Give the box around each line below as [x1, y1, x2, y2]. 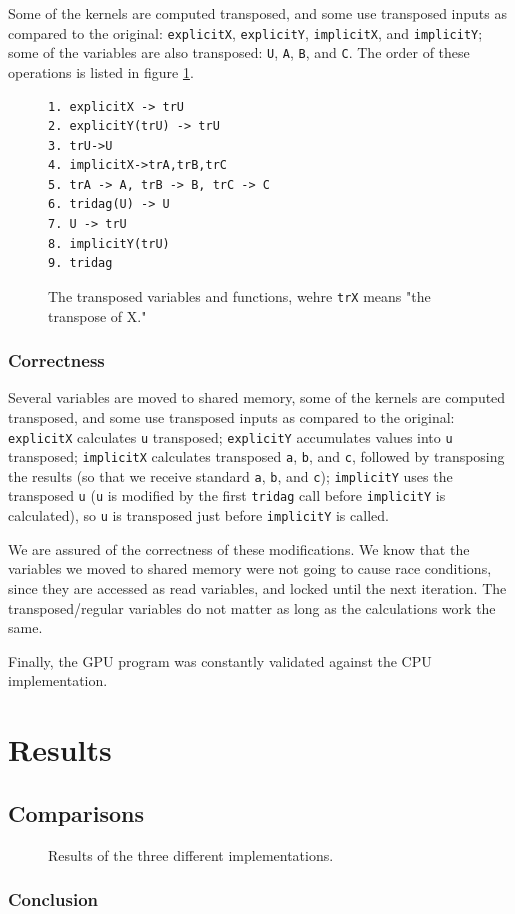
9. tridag [48, 256, 113, 271]
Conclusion [8, 887, 98, 912]
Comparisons [8, 797, 145, 828]
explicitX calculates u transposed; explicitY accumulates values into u [8, 426, 453, 447]
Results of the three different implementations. [48, 844, 334, 865]
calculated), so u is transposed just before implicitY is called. [8, 505, 389, 526]
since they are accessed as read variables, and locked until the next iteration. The [8, 577, 507, 598]
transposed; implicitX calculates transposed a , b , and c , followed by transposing [8, 446, 505, 467]
